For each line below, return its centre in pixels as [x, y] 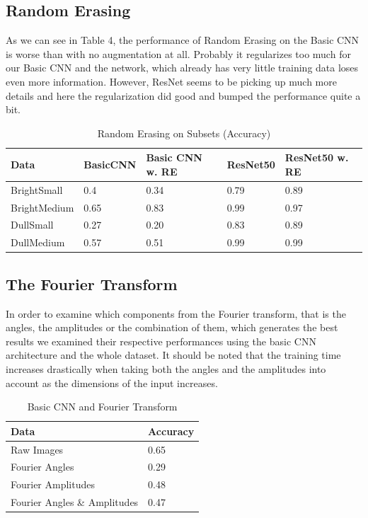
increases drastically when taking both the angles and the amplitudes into [166, 369]
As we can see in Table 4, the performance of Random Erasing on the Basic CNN [183, 40]
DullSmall [32, 225]
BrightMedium [42, 207]
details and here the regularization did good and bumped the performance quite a [183, 95]
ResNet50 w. [317, 157]
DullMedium [38, 242]
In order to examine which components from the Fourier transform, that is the [176, 313]
